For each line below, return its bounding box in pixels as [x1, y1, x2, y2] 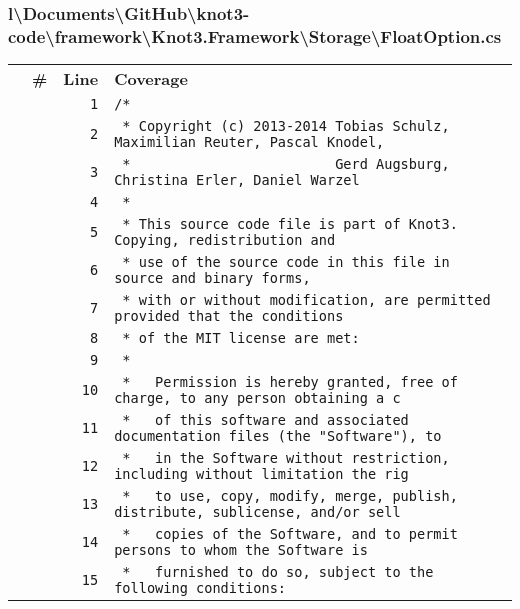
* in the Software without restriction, [122, 450, 450, 467]
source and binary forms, [114, 270, 311, 287]
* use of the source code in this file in [122, 254, 450, 271]
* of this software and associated [122, 412, 409, 429]
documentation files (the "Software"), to [114, 428, 442, 445]
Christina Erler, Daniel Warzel [114, 172, 360, 189]
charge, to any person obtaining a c [114, 390, 401, 407]
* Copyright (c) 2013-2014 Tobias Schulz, [122, 118, 450, 135]
